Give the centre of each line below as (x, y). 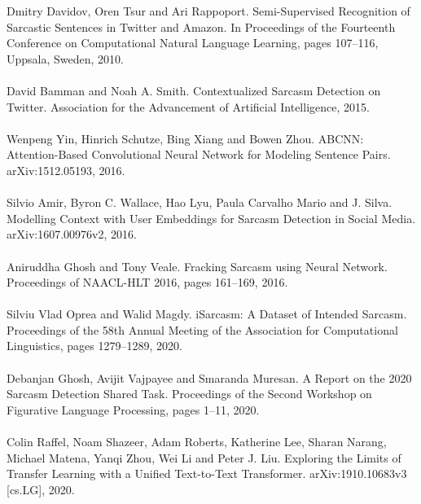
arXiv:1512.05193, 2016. (66, 170)
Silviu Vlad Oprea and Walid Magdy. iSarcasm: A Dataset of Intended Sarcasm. (207, 314)
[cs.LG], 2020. (41, 489)
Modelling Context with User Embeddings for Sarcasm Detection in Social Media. (211, 218)
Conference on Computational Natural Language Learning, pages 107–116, (193, 43)
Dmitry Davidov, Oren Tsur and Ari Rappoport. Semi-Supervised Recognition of (208, 11)
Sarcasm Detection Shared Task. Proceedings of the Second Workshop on (189, 394)
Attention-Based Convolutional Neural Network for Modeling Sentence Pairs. (199, 154)
